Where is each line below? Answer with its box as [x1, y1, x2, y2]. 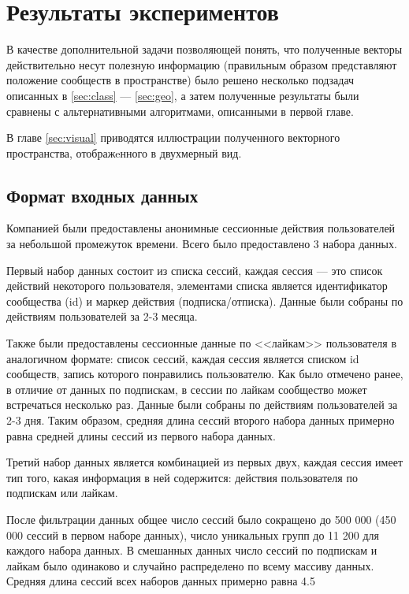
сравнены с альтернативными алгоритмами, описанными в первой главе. [6, 102, 354, 119]
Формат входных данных [6, 183, 199, 207]
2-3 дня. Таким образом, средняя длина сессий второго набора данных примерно [6, 412, 395, 429]
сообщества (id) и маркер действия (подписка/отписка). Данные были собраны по [6, 292, 403, 309]
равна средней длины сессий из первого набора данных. [6, 427, 276, 444]
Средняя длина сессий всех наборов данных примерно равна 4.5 [6, 573, 315, 589]
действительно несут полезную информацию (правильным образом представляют [6, 56, 397, 72]
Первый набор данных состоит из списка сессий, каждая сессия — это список [6, 262, 383, 278]
